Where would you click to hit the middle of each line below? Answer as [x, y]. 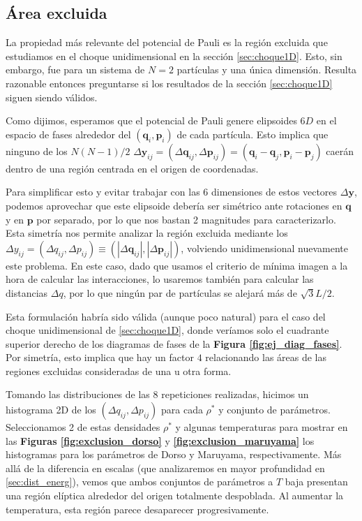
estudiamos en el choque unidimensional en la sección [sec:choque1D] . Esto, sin [174, 56]
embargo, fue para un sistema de [75, 69]
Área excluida [56, 13]
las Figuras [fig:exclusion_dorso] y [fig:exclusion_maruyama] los [160, 440]
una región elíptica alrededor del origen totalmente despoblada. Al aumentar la [175, 496]
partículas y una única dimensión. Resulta [267, 69]
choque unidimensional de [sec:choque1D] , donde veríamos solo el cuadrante [167, 330]
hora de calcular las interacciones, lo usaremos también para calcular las [160, 279]
